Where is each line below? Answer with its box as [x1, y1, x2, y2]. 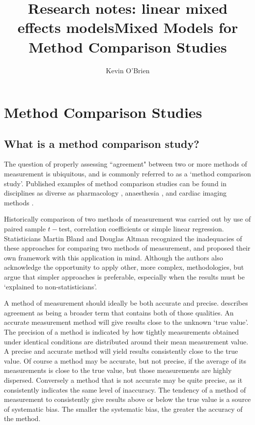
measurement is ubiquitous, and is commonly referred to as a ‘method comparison [4, 169, 251, 179]
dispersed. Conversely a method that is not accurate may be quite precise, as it [4, 374, 243, 385]
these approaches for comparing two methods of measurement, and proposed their [4, 243, 251, 253]
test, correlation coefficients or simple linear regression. [58, 224, 224, 234]
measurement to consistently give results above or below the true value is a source [4, 394, 251, 404]
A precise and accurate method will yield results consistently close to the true [4, 346, 238, 356]
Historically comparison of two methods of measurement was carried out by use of [4, 214, 251, 224]
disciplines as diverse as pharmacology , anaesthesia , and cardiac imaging [4, 188, 227, 198]
